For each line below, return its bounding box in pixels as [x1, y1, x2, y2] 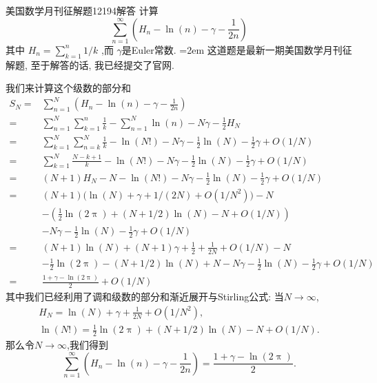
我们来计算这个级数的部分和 [6, 81, 131, 95]
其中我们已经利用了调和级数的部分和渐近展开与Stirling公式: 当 [6, 289, 284, 304]
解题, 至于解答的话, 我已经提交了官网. [6, 57, 174, 72]
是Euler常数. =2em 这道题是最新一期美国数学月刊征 [121, 42, 352, 56]
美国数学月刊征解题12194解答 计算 [6, 3, 159, 17]
